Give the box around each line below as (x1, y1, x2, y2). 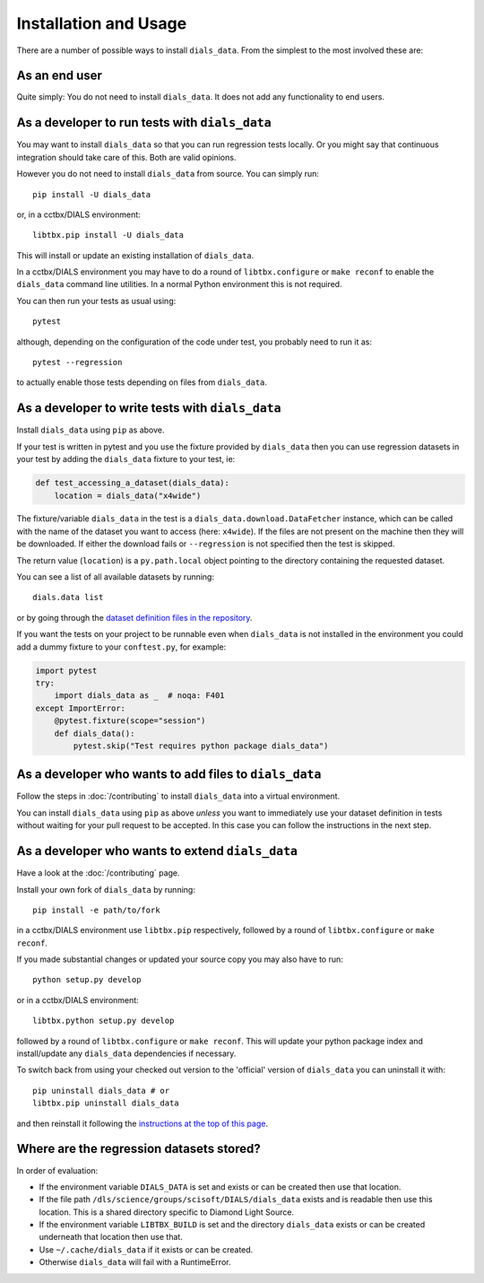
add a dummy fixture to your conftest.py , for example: (16, 641, 227, 652)
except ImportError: (35, 703, 125, 713)
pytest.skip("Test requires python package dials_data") (73, 740, 329, 751)
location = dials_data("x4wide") (54, 490, 202, 501)
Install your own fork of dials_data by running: (16, 884, 196, 895)
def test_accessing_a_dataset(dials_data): (35, 478, 230, 488)
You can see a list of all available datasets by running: (16, 572, 215, 582)
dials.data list (32, 592, 104, 603)
